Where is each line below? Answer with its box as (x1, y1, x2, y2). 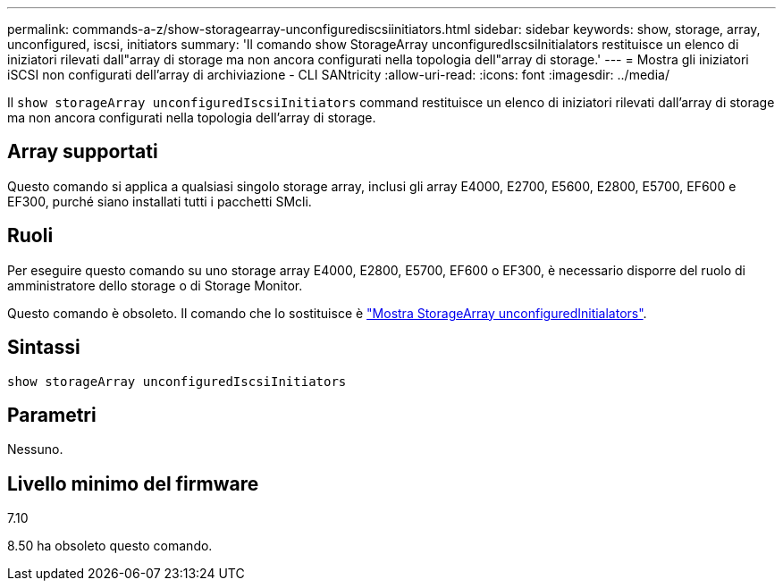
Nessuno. (7, 441, 63, 458)
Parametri (7, 403, 97, 426)
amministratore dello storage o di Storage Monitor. (7, 277, 303, 293)
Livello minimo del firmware (7, 472, 259, 495)
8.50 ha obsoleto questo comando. (7, 538, 213, 554)
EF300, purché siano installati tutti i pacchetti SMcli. (7, 193, 312, 209)
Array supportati (7, 140, 158, 164)
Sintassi (7, 336, 80, 359)
